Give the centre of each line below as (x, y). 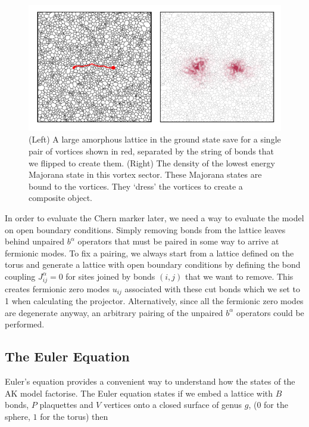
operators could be (270, 312)
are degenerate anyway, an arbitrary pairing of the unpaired (114, 312)
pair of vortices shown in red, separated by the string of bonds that (152, 151)
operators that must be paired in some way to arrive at (178, 241)
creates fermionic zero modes (57, 288)
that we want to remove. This (239, 276)
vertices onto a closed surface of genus (173, 405)
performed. (25, 324)
